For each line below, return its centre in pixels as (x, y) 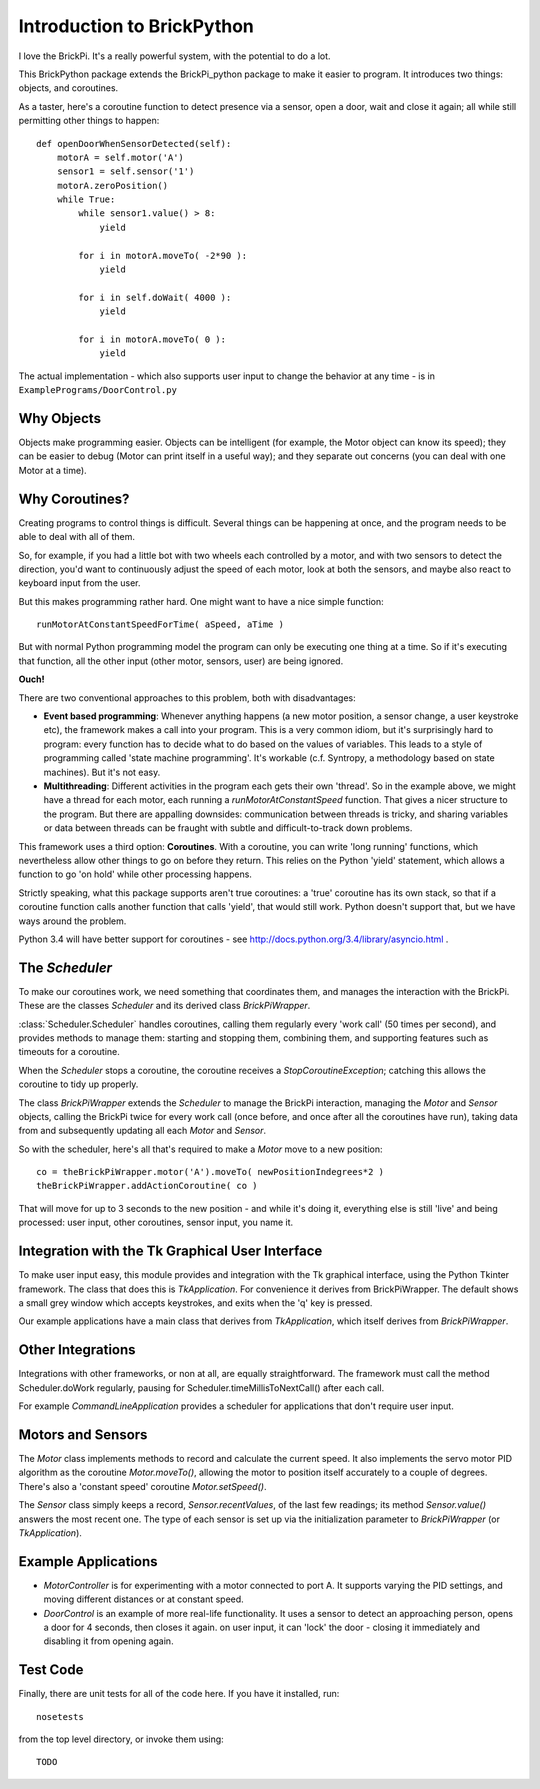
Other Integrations (77, 1350)
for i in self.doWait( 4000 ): (155, 297)
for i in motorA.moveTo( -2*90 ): (163, 255)
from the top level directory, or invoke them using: (121, 1739)
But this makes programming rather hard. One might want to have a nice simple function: (201, 601)
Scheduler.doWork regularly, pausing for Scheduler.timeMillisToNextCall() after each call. (201, 1387)
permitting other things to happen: (89, 121)
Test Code (51, 1670)
